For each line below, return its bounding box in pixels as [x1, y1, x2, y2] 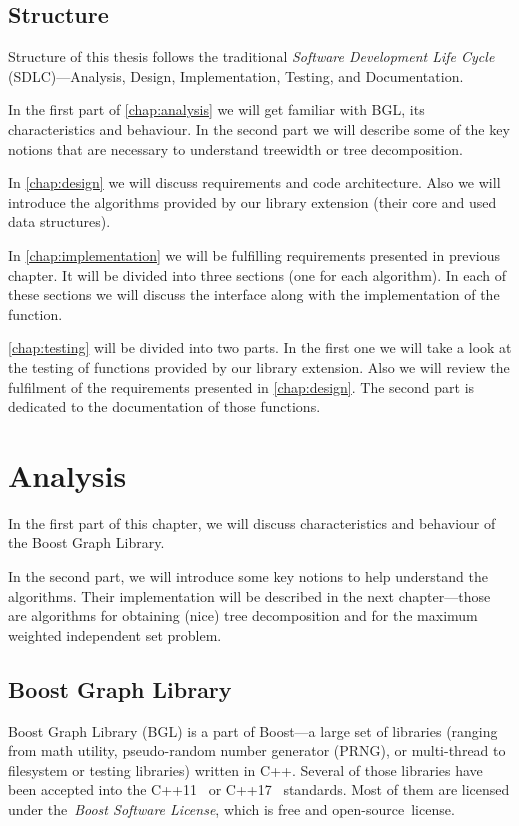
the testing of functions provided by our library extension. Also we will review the [8, 356, 510, 377]
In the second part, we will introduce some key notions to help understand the [8, 566, 488, 587]
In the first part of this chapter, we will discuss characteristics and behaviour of [8, 512, 496, 533]
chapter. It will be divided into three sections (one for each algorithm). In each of [8, 264, 507, 285]
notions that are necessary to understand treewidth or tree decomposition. [8, 138, 463, 159]
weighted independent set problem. [8, 624, 222, 645]
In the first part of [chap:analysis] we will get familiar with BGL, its [8, 99, 425, 120]
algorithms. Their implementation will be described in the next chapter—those [8, 585, 491, 606]
